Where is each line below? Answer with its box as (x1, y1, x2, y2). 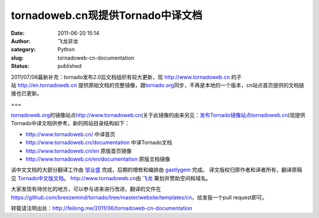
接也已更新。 (11, 90, 43, 97)
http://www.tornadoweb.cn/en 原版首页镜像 (25, 147, 132, 154)
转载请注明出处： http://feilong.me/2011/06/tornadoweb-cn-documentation (11, 204, 193, 212)
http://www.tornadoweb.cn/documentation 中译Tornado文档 (25, 139, 172, 146)
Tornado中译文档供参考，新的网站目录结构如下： (11, 120, 130, 127)
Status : (11, 63, 30, 70)
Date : (11, 30, 25, 37)
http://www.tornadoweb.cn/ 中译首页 (25, 131, 115, 138)
